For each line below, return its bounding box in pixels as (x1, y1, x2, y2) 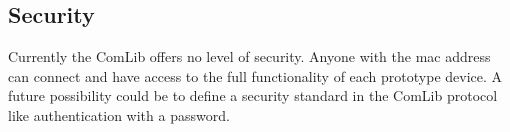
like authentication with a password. (8, 104, 230, 125)
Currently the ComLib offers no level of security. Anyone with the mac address (8, 46, 491, 67)
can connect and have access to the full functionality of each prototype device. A (8, 65, 503, 86)
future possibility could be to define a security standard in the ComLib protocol (8, 85, 498, 106)
